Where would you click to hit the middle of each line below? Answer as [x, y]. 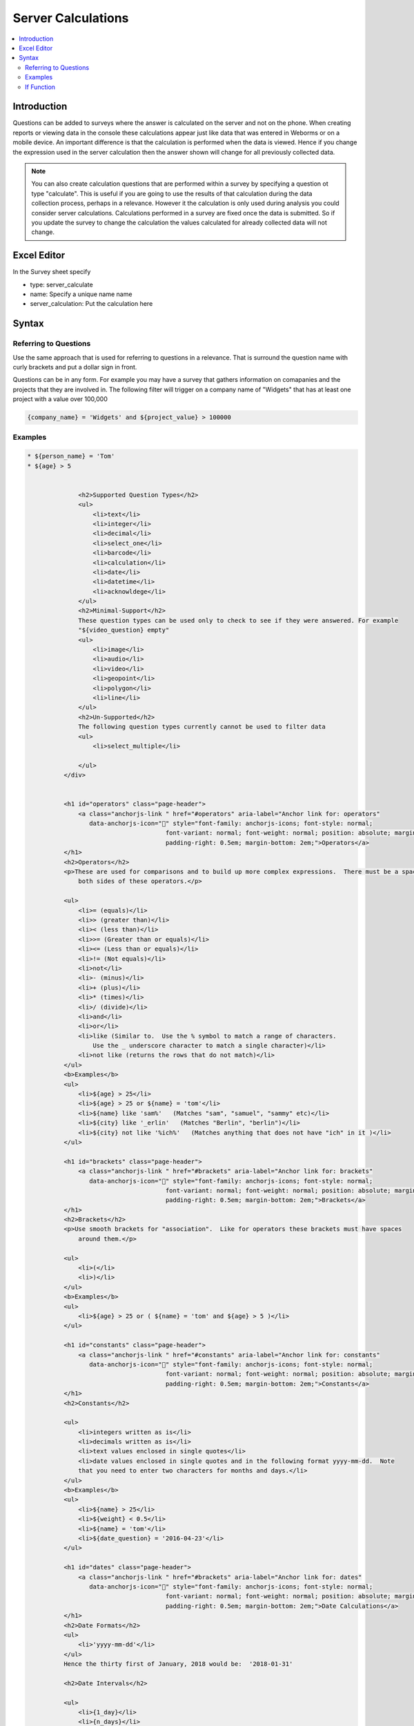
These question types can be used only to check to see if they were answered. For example [238, 620]
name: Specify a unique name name [81, 294]
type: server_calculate [61, 284]
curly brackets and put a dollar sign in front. [75, 367]
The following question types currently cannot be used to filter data [202, 727]
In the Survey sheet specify [52, 272]
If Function [40, 87]
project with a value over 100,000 [60, 399]
